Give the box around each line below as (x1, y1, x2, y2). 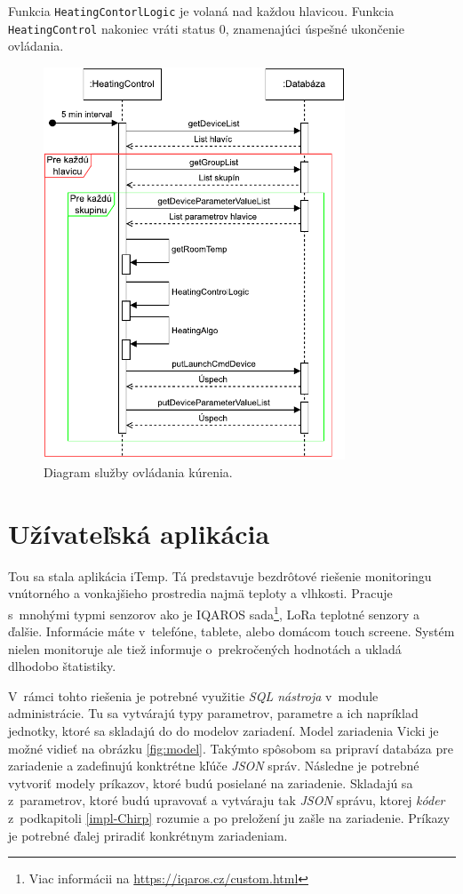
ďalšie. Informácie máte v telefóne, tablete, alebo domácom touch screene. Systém (8, 622, 455, 641)
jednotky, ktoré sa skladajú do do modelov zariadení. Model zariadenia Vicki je (8, 722, 439, 740)
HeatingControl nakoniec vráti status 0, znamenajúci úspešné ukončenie (8, 19, 404, 37)
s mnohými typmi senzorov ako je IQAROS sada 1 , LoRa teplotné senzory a (8, 602, 419, 623)
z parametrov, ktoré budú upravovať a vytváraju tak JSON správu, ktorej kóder (8, 791, 445, 810)
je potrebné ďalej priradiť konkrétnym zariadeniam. (8, 826, 288, 844)
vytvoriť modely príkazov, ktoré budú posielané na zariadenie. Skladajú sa (8, 773, 413, 792)
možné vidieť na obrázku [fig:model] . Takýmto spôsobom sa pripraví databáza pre (8, 738, 453, 757)
